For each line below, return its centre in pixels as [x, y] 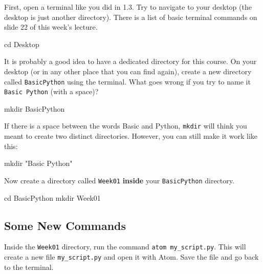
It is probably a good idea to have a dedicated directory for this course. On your [130, 61]
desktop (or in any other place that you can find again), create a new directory [128, 71]
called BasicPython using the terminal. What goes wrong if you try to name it [127, 81]
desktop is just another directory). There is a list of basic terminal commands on [131, 17]
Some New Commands [65, 225]
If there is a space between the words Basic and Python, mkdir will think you [126, 126]
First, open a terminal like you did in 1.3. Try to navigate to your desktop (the [128, 7]
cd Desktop [22, 44]
